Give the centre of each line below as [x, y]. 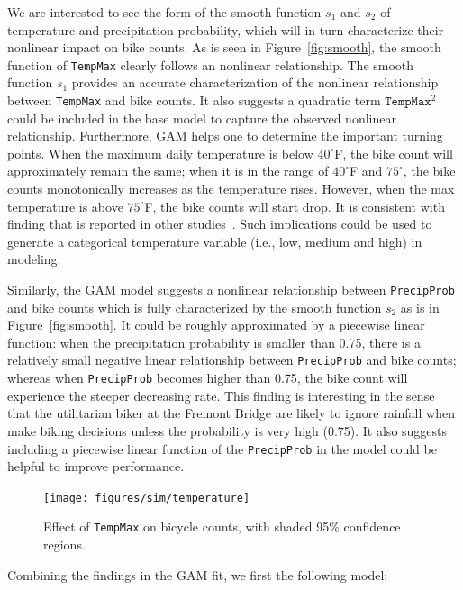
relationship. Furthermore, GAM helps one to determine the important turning [225, 136]
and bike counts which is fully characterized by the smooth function [195, 307]
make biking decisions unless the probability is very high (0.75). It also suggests [227, 430]
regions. [64, 545]
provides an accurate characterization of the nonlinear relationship [255, 82]
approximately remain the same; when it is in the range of [168, 171]
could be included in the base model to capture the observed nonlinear [202, 118]
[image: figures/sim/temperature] [147, 498]
